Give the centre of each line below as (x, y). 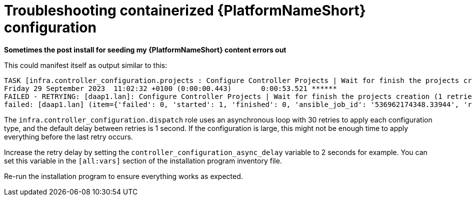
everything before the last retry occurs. (68, 136)
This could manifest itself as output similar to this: (86, 65)
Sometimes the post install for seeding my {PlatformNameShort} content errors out (145, 49)
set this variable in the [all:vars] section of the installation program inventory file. (143, 160)
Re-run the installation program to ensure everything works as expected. (123, 176)
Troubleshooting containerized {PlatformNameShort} (185, 10)
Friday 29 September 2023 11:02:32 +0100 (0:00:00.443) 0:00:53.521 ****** (170, 88)
